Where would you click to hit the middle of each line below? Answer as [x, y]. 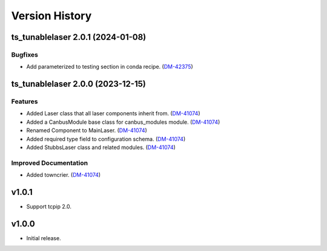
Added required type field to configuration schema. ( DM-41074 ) [106, 139]
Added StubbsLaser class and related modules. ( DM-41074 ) [101, 147]
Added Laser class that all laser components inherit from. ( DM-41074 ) [113, 113]
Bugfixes [25, 54]
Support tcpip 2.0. [49, 207]
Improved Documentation [50, 163]
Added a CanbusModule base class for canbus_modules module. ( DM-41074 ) [123, 122]
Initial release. [44, 238]
